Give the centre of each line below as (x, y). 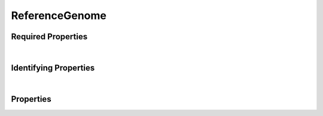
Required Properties (49, 37)
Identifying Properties (53, 68)
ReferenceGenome (59, 15)
